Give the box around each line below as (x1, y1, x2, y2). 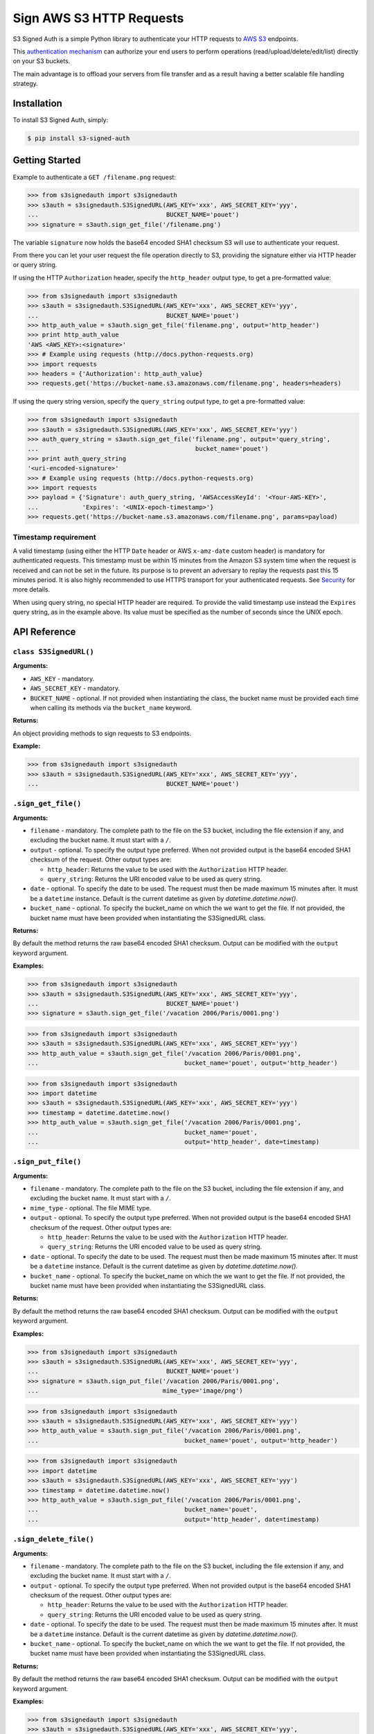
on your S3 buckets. (12, 57, 71, 65)
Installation (12, 97, 62, 109)
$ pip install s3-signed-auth (27, 135, 130, 142)
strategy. (12, 80, 38, 88)
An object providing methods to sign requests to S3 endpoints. (12, 729, 192, 737)
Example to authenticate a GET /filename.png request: (12, 173, 177, 181)
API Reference (12, 626, 76, 638)
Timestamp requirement (12, 532, 96, 542)
